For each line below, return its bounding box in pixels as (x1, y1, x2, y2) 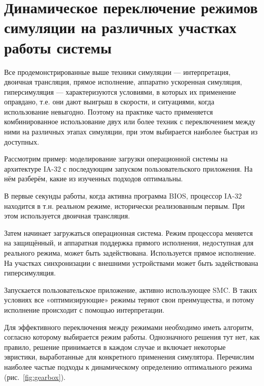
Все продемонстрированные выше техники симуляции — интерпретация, (4, 66, 231, 77)
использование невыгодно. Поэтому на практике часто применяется (4, 106, 213, 117)
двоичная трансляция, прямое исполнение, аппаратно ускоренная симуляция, (4, 76, 242, 87)
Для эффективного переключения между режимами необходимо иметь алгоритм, (4, 321, 254, 332)
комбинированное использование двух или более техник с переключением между (4, 116, 255, 127)
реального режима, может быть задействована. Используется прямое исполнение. (4, 247, 256, 258)
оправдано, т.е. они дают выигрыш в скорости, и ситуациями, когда (4, 96, 215, 107)
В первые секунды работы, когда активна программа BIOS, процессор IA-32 (4, 190, 242, 201)
